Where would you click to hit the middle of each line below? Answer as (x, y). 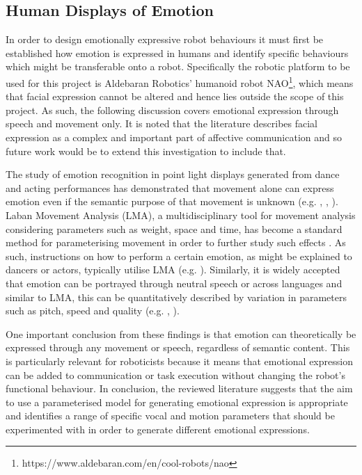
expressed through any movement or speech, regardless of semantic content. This (178, 347)
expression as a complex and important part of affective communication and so (174, 137)
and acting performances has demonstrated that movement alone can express (170, 187)
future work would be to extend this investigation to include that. (146, 151)
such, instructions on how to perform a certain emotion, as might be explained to (179, 256)
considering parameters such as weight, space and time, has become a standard (174, 228)
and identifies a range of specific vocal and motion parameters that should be (170, 416)
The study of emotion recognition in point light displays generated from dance (173, 174)
